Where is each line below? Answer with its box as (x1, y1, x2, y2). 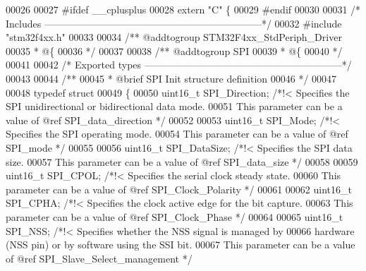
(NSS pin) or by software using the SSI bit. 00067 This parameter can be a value (6, 237, 355, 252)
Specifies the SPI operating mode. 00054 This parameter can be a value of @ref (6, 126, 348, 141)
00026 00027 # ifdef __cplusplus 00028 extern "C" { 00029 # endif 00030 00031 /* (6, 2, 361, 16)
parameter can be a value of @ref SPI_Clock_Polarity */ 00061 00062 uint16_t (6, 181, 352, 196)
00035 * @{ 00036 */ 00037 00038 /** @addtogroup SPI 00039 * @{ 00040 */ (6, 43, 343, 58)
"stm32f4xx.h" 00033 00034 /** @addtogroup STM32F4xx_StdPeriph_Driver (6, 30, 342, 44)
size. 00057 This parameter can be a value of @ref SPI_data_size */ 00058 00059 (6, 154, 358, 169)
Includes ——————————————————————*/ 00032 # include (6, 16, 342, 30)
